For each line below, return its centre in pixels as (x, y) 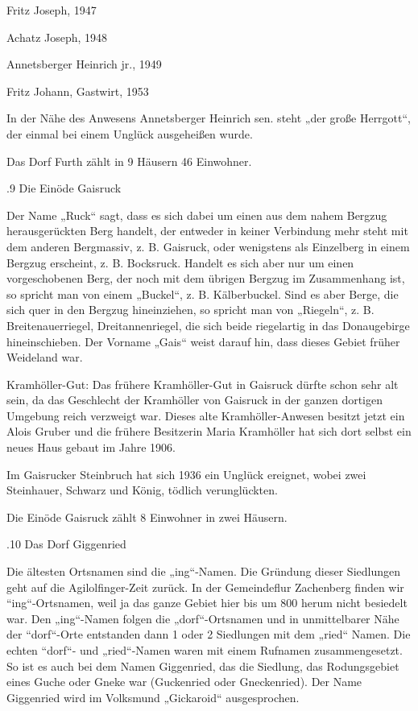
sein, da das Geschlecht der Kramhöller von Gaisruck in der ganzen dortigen (195, 400)
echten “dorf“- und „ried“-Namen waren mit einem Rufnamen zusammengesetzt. (205, 650)
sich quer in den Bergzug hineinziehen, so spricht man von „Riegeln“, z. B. (190, 310)
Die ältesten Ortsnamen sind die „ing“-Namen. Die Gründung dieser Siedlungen (203, 571)
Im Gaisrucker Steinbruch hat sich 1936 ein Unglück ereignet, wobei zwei (186, 474)
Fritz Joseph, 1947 (52, 10)
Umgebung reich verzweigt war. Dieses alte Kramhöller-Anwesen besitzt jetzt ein (206, 415)
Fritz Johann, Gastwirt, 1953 (78, 91)
